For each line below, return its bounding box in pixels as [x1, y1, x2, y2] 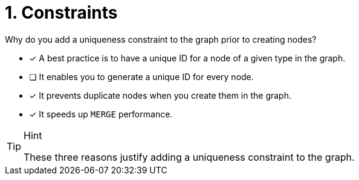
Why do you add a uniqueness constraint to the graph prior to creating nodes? [5, 34, 317, 45]
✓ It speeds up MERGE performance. [29, 108, 173, 119]
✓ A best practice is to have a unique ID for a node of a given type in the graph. [29, 52, 346, 63]
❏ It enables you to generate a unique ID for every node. [29, 71, 254, 82]
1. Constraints [5, 2, 118, 23]
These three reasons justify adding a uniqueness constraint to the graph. [24, 151, 355, 163]
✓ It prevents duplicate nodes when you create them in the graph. [29, 90, 291, 101]
